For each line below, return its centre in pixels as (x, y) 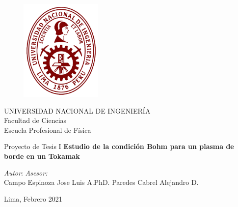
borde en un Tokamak (42, 156)
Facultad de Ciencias (35, 120)
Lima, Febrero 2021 (33, 198)
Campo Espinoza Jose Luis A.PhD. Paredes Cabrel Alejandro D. (101, 182)
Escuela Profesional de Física (48, 130)
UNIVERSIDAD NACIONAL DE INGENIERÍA (77, 110)
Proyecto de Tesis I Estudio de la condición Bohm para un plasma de (119, 146)
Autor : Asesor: (26, 172)
